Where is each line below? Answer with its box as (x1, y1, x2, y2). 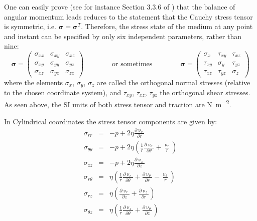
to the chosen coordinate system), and (4, 87, 121, 97)
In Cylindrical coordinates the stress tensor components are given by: (4, 116, 217, 126)
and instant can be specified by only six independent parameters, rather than (4, 31, 242, 41)
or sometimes (112, 60, 153, 68)
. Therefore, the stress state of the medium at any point (81, 21, 253, 32)
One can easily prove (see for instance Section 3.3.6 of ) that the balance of (4, 2, 235, 12)
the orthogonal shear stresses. (160, 87, 250, 97)
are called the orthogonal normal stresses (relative (96, 77, 250, 87)
